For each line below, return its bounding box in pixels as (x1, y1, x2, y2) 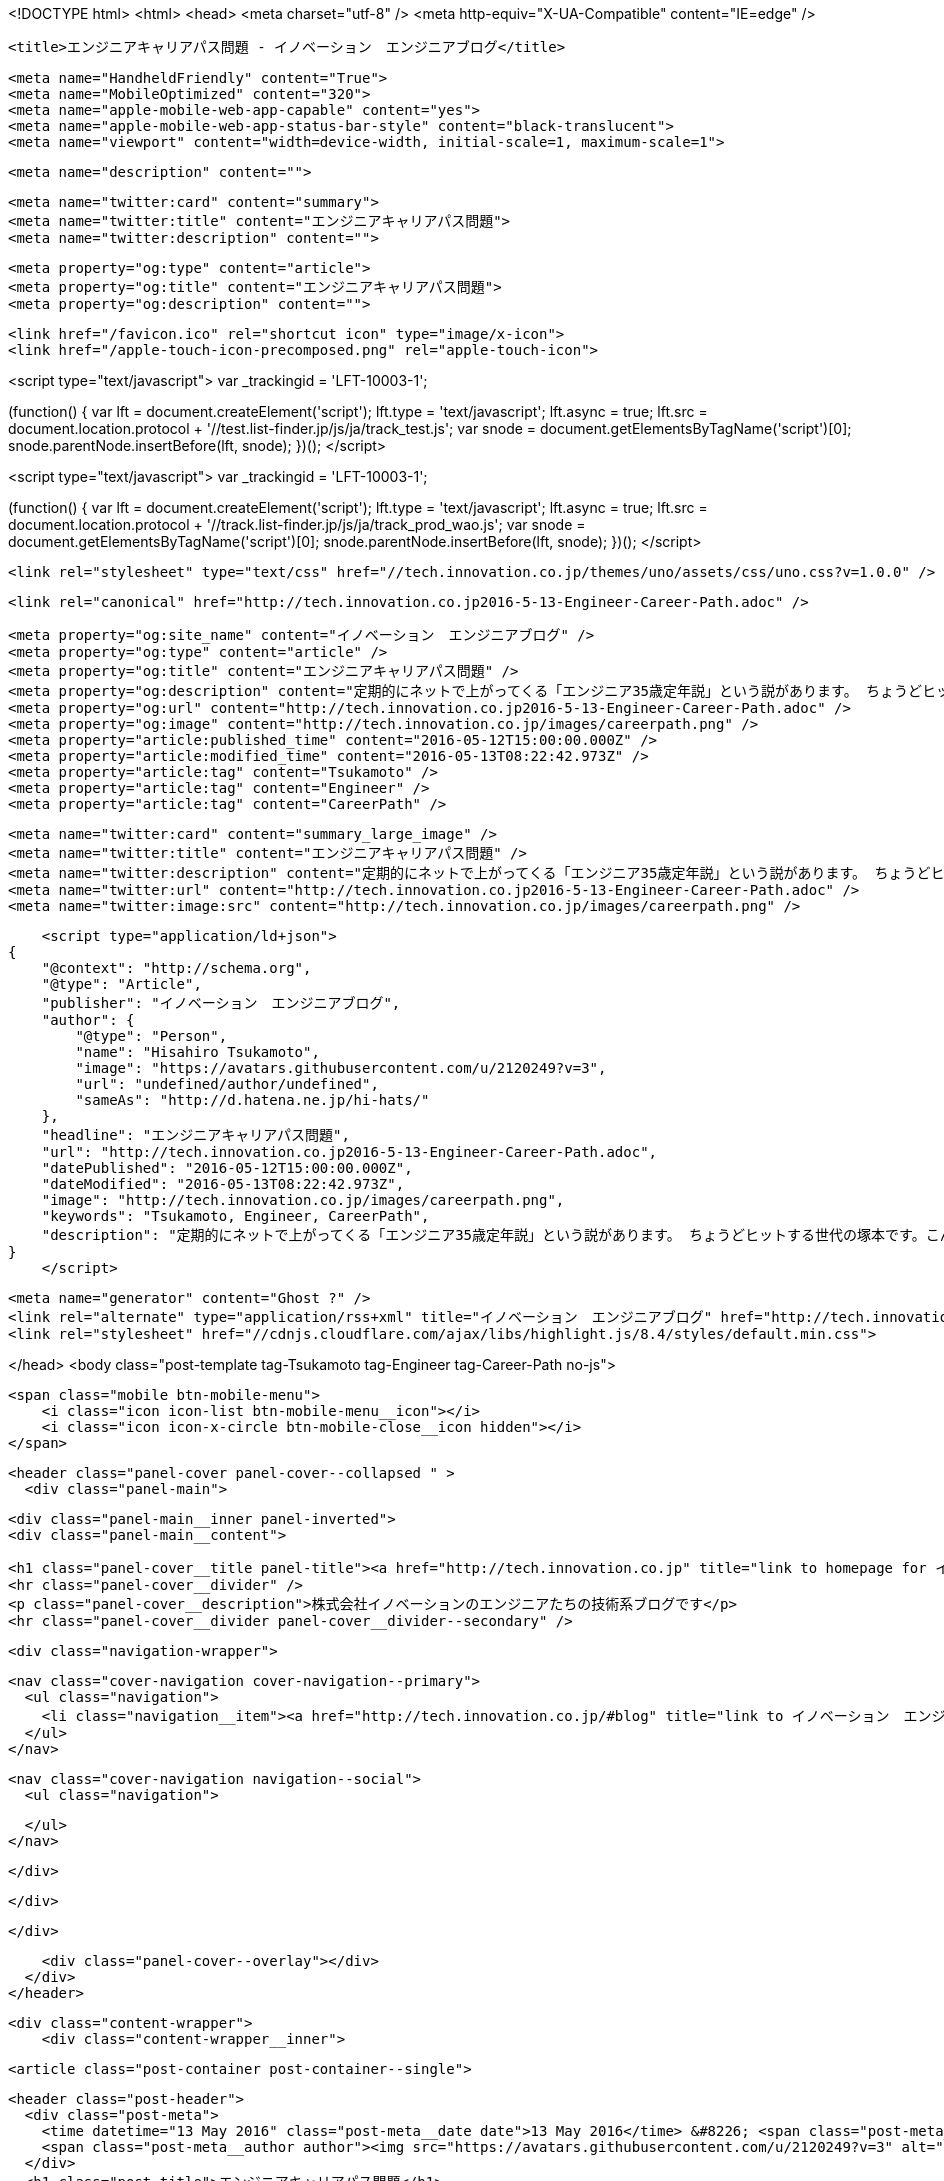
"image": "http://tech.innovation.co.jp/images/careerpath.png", (41, 1192, 565, 1208)
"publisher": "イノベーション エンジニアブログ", (41, 995, 401, 1011)
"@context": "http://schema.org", (41, 960, 312, 976)
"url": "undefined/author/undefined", (75, 1076, 379, 1092)
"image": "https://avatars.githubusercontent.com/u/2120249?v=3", (75, 1060, 607, 1076)
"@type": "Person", (75, 1028, 228, 1044)
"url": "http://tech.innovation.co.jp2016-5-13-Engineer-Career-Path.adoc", (41, 1144, 658, 1160)
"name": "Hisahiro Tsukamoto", (75, 1044, 320, 1060)
